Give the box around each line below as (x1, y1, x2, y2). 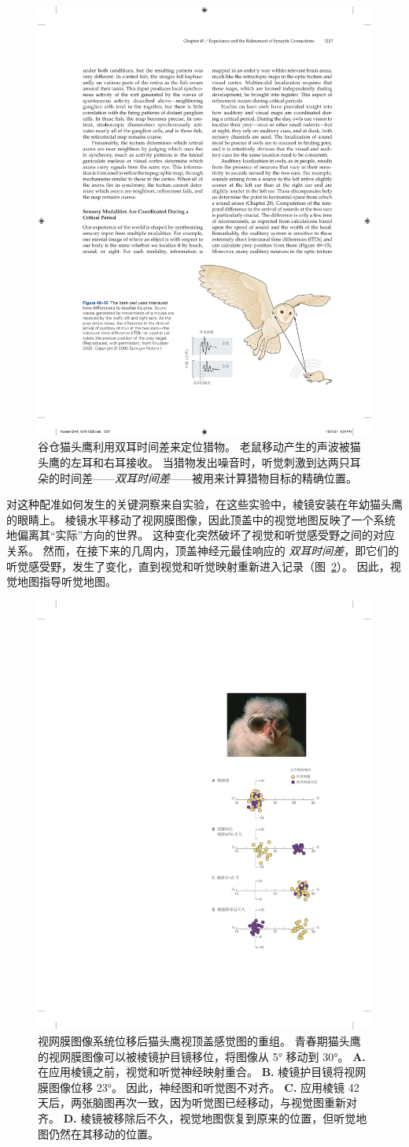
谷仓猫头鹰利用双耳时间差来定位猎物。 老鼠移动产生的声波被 (38, 438, 350, 455)
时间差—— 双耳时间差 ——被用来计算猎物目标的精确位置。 (59, 469, 357, 486)
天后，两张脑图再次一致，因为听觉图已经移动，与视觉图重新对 (38, 1094, 357, 1111)
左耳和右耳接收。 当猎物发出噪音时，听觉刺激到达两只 (70, 453, 350, 470)
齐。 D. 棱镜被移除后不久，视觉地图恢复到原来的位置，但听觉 (38, 1110, 356, 1126)
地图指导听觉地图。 (17, 573, 116, 590)
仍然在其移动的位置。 (48, 1125, 159, 1141)
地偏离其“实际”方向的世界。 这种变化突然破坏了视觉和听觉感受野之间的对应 (6, 527, 395, 543)
